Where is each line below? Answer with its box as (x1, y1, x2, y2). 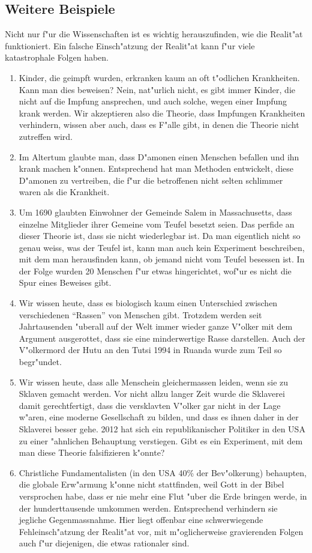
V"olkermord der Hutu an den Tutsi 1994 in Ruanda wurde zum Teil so (19, 343, 282, 356)
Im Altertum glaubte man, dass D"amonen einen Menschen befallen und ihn (19, 150, 299, 163)
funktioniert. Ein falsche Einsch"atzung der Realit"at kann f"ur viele (5, 39, 255, 52)
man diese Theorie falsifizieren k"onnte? (19, 446, 165, 459)
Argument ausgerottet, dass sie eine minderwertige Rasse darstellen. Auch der (19, 331, 305, 344)
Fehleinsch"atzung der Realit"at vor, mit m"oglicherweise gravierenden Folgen (19, 525, 304, 537)
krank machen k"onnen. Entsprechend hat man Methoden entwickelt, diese (19, 162, 293, 175)
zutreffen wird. (19, 130, 73, 142)
